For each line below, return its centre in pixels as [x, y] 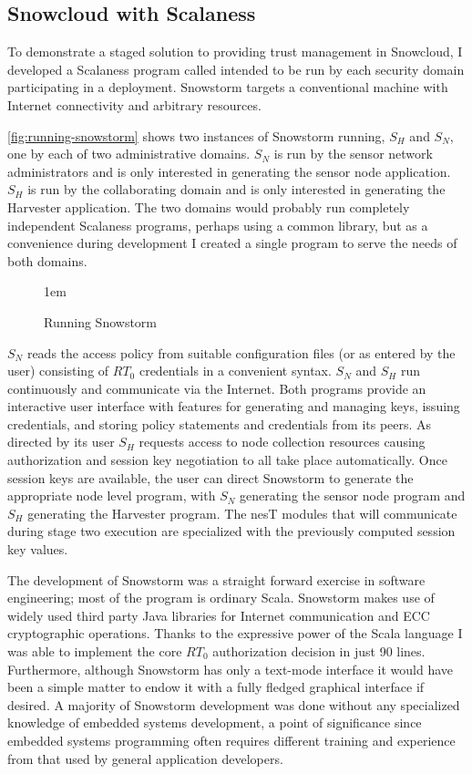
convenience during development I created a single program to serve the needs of [232, 243]
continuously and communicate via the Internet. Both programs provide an [217, 388]
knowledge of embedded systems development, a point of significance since [215, 722]
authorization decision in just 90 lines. [319, 651]
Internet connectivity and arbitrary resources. [134, 104]
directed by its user [61, 442]
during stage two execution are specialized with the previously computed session [231, 531]
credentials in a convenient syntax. [235, 371]
